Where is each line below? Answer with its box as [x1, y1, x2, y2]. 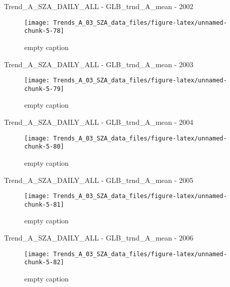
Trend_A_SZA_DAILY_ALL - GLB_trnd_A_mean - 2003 [4, 59, 194, 69]
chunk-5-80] [24, 143, 64, 151]
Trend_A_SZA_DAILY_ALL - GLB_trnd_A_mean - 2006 [4, 232, 194, 243]
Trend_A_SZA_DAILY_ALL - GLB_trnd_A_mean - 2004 [4, 117, 194, 127]
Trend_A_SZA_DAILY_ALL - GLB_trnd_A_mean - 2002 [4, 1, 194, 11]
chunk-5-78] [24, 27, 64, 35]
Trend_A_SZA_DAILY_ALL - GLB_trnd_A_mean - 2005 [4, 174, 194, 185]
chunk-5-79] [24, 85, 64, 92]
